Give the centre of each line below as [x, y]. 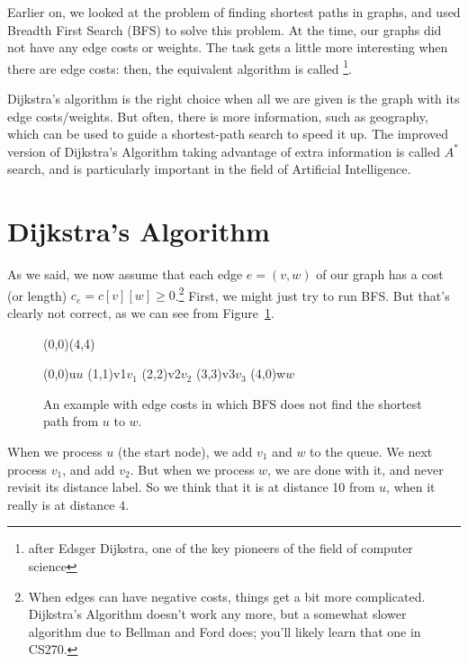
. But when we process [192, 469]
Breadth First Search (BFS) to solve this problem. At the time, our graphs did [225, 29]
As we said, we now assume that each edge [125, 274]
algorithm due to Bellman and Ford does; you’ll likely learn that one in [225, 631]
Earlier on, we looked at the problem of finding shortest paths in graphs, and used [234, 12]
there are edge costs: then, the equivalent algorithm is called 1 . [180, 67]
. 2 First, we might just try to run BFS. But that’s [312, 294]
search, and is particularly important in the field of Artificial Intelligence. [209, 169]
